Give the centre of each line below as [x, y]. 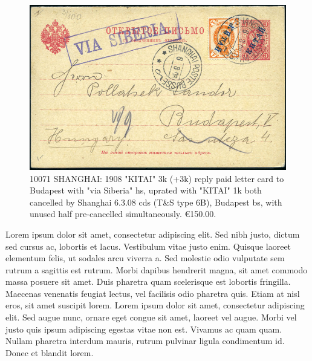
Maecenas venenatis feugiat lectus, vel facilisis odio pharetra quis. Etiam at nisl [153, 293]
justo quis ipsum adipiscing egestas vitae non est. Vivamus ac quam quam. [144, 329]
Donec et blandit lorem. [50, 352]
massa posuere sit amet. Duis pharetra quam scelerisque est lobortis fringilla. [148, 281]
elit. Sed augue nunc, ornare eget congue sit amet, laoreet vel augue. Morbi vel [151, 317]
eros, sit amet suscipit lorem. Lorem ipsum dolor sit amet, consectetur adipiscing [155, 305]
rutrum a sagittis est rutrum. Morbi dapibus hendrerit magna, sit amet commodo [157, 269]
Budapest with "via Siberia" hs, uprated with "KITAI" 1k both [146, 190]
